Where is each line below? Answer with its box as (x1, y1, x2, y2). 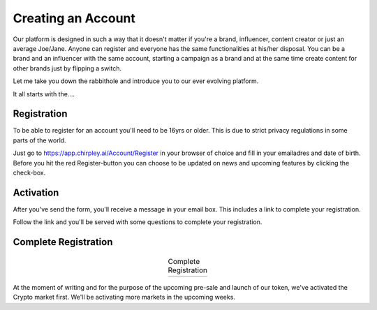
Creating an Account (13, 10, 136, 26)
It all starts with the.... (13, 89, 75, 98)
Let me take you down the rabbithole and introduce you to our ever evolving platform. (13, 77, 259, 85)
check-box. (13, 168, 46, 177)
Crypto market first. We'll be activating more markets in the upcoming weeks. (13, 293, 235, 302)
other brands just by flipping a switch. (13, 64, 122, 73)
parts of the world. (13, 136, 66, 145)
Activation (13, 186, 59, 198)
